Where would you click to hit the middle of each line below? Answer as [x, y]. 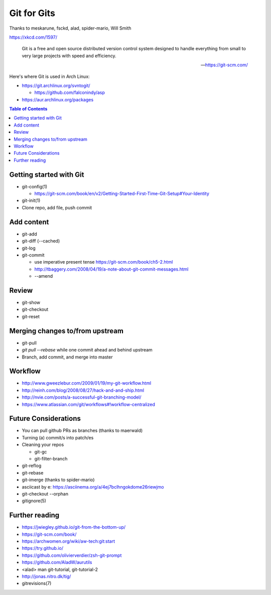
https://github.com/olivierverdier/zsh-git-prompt [72, 555]
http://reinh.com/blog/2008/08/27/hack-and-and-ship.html [83, 390]
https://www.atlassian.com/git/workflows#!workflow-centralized [89, 404]
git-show [31, 303]
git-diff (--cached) [41, 241]
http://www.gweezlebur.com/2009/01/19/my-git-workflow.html [87, 383]
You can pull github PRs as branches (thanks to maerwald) [82, 431]
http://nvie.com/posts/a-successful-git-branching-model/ [82, 397]
